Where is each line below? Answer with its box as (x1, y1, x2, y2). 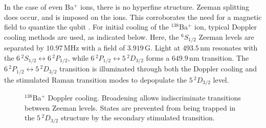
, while (68, 52, 88, 63)
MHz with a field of (63, 42, 125, 53)
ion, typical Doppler (194, 21, 257, 32)
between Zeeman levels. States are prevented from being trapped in (25, 102, 236, 113)
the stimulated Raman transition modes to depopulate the (4, 74, 187, 85)
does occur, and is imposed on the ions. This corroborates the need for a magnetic (4, 11, 262, 22)
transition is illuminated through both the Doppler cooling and (59, 63, 257, 74)
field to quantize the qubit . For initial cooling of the (4, 21, 169, 32)
